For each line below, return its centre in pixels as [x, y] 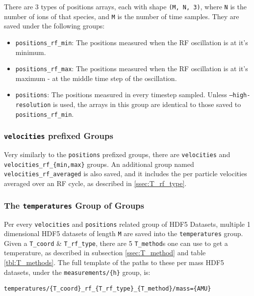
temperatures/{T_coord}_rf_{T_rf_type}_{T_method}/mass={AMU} [108, 289]
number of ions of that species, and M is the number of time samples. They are [122, 16]
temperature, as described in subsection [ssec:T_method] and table [105, 253]
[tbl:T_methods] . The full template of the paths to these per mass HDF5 [114, 262]
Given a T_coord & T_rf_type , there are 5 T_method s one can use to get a [116, 243]
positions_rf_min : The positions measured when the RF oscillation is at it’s [132, 42]
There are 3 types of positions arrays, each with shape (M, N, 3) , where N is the [125, 6]
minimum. [31, 52]
